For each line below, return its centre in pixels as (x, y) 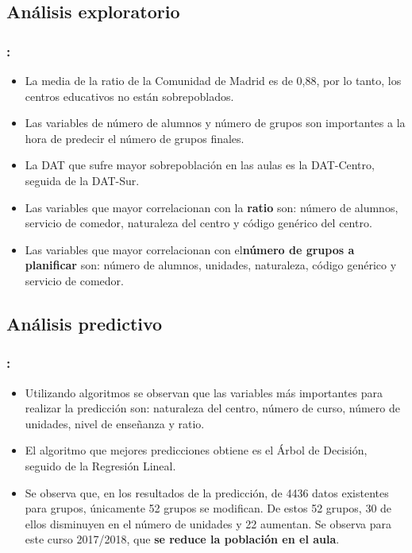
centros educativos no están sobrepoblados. (129, 96)
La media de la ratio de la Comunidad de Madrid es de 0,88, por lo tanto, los (213, 80)
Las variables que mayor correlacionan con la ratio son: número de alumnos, (212, 207)
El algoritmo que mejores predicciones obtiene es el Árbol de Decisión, (196, 450)
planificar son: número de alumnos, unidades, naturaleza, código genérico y (211, 265)
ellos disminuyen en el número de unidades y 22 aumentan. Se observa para (208, 523)
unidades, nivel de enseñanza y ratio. (115, 423)
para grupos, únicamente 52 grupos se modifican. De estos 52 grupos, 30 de (208, 508)
